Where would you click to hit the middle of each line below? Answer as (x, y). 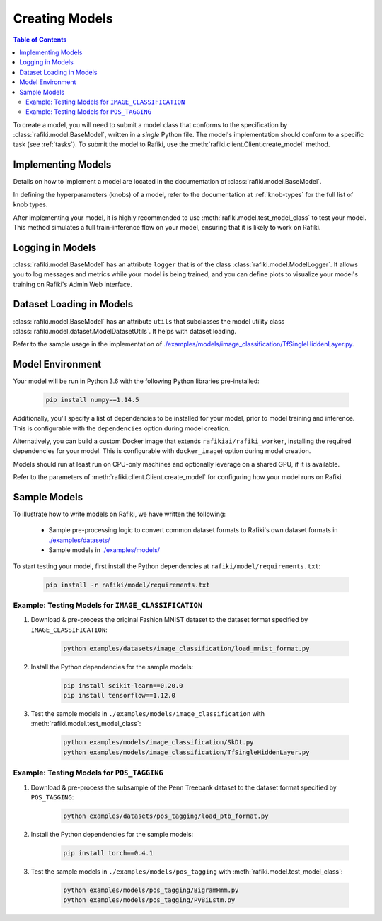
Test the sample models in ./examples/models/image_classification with (148, 714)
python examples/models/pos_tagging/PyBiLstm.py (149, 900)
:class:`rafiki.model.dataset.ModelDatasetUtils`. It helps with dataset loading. (125, 331)
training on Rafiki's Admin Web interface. (73, 284)
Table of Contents (40, 40)
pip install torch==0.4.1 (108, 853)
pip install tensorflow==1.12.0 (120, 696)
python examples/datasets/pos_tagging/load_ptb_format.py (166, 816)
